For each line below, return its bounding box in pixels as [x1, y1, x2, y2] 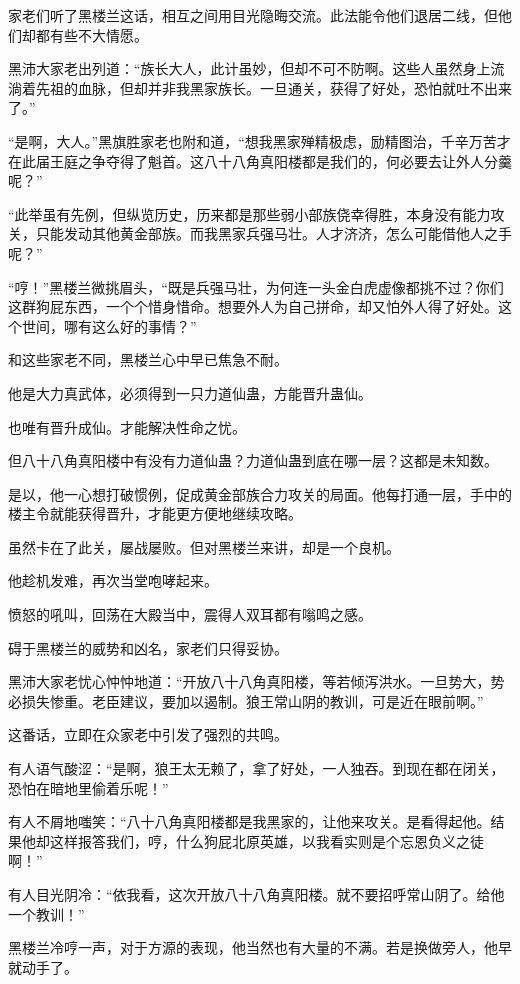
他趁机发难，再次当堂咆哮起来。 [8, 570, 218, 591]
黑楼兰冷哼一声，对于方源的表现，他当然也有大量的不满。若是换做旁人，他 [8, 937, 498, 958]
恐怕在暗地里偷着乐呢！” [8, 777, 169, 798]
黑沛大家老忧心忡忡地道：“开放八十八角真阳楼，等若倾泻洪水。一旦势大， [8, 671, 491, 692]
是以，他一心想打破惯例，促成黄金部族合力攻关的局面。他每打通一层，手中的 [8, 483, 512, 504]
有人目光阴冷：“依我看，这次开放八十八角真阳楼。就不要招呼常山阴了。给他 [8, 884, 505, 904]
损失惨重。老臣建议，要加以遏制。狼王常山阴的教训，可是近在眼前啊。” [21, 690, 484, 711]
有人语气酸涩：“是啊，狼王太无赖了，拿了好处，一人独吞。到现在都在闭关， [8, 758, 505, 779]
